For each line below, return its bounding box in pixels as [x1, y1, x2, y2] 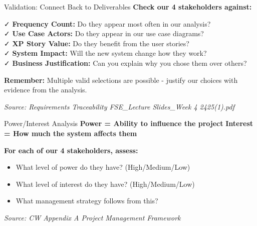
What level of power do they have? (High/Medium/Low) [16, 162, 190, 172]
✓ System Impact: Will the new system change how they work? [4, 48, 207, 58]
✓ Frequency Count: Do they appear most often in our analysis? [4, 18, 211, 29]
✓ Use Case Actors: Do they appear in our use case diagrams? [4, 28, 204, 39]
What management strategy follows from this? [16, 195, 158, 206]
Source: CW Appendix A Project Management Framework [4, 212, 181, 222]
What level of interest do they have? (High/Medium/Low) [16, 178, 195, 189]
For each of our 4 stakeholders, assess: [4, 145, 138, 155]
